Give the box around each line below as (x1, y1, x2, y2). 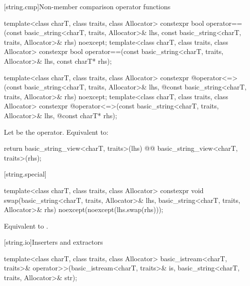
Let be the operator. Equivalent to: (4, 126, 108, 137)
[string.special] (4, 169, 47, 179)
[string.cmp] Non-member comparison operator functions (4, 1, 171, 11)
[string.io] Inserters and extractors (4, 237, 103, 247)
